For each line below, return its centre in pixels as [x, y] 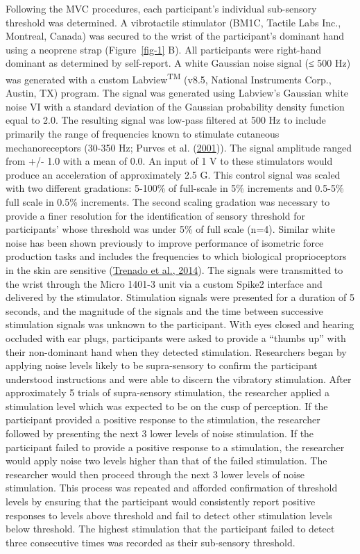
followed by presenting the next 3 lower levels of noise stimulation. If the [160, 433]
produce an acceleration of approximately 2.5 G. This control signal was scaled [173, 174]
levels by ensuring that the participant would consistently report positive [161, 502]
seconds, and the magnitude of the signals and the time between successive [164, 310]
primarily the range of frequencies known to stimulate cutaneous [143, 133]
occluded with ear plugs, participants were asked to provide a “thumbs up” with [176, 337]
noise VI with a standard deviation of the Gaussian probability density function [175, 106]
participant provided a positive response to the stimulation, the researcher [163, 419]
